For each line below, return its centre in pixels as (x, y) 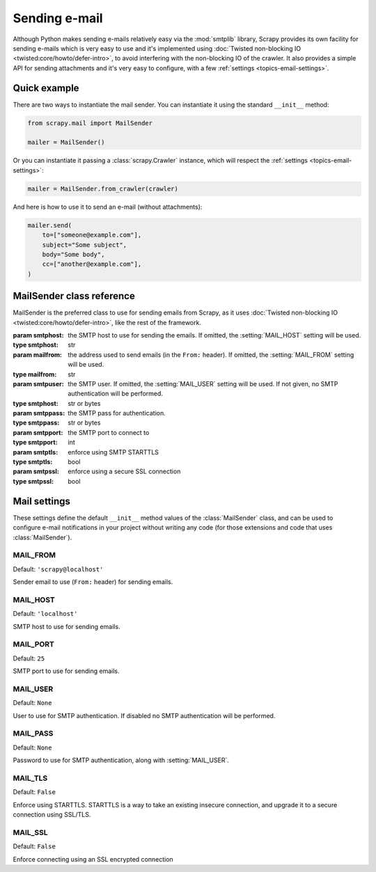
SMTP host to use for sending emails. (67, 626)
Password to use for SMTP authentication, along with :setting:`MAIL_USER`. (121, 760)
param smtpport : (38, 432)
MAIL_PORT (34, 644)
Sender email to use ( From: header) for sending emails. (93, 582)
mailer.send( (50, 225)
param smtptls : (36, 452)
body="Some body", (73, 254)
